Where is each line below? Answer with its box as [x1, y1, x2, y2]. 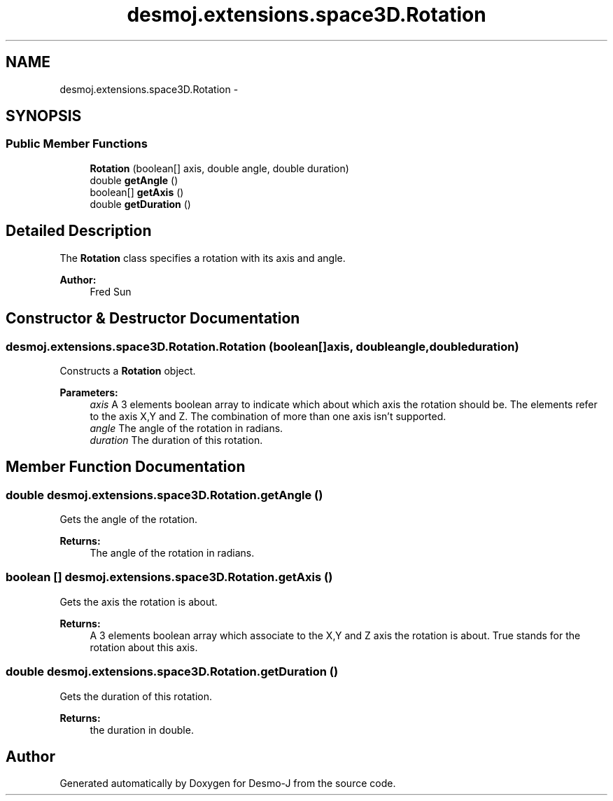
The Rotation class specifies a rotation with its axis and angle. [59, 251, 346, 264]
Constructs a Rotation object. [59, 364, 196, 377]
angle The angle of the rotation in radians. [90, 422, 283, 434]
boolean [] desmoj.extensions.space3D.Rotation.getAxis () [6, 570, 333, 585]
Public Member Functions [6, 137, 148, 151]
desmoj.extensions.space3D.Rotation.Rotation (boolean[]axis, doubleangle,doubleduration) [6, 339, 519, 354]
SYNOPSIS [6, 107, 82, 125]
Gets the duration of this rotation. [59, 690, 212, 702]
